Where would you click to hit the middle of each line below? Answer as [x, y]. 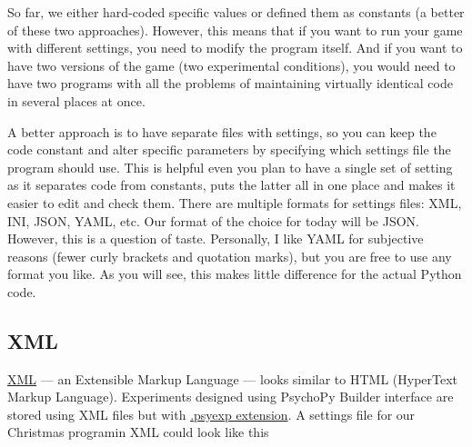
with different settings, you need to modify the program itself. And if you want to [235, 48]
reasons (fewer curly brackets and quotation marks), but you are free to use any [230, 256]
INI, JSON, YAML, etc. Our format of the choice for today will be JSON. [213, 220]
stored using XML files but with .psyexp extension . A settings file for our [211, 414]
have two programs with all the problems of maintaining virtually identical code [230, 83]
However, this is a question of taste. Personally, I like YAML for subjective [216, 238]
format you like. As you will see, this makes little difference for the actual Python [235, 274]
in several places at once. [76, 100]
